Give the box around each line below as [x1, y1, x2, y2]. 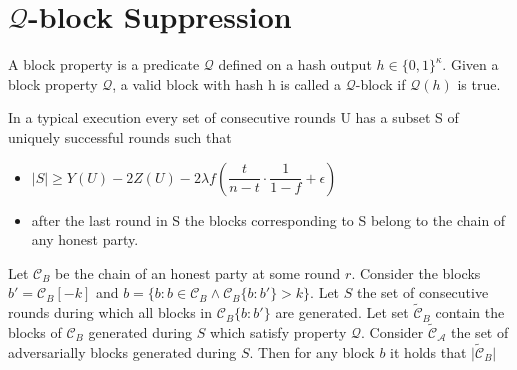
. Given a [442, 54, 499, 75]
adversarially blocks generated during [8, 341, 237, 362]
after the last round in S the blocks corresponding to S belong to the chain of [31, 209, 506, 230]
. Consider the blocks [351, 262, 481, 283]
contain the [435, 302, 505, 323]
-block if [355, 73, 406, 94]
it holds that [390, 341, 467, 362]
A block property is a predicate [8, 54, 200, 75]
